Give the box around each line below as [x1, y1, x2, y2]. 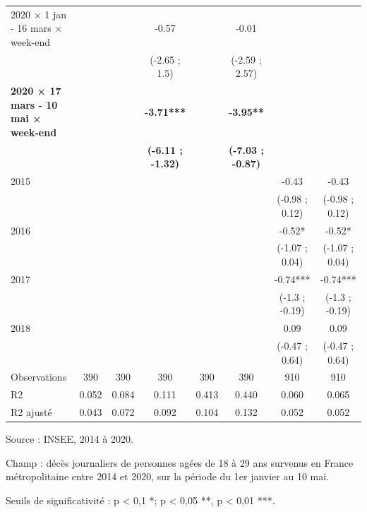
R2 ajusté [11, 405, 52, 419]
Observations [11, 369, 67, 384]
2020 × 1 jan [11, 6, 66, 21]
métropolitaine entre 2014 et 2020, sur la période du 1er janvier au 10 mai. [6, 469, 330, 484]
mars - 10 [11, 97, 58, 112]
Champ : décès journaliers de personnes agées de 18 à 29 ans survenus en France [6, 455, 354, 470]
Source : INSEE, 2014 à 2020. [6, 431, 133, 446]
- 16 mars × [11, 20, 63, 35]
